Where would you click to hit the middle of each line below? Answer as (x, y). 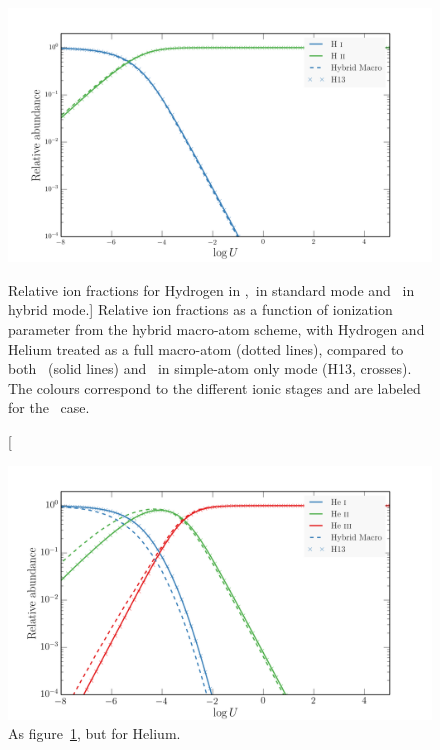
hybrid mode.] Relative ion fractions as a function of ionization (200, 309)
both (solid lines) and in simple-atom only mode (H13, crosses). (210, 368)
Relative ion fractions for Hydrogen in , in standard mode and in (211, 289)
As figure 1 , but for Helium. (94, 733)
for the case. (49, 407)
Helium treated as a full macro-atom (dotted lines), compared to (206, 348)
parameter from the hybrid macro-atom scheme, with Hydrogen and (216, 329)
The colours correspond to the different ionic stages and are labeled (214, 387)
